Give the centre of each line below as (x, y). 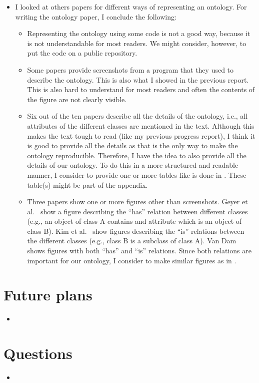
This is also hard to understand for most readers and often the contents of (141, 89)
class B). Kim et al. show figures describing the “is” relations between (136, 231)
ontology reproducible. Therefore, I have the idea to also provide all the (137, 155)
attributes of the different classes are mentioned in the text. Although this (141, 125)
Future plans (48, 295)
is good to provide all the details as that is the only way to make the (132, 145)
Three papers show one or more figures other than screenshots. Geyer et (137, 202)
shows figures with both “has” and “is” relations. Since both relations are (139, 251)
